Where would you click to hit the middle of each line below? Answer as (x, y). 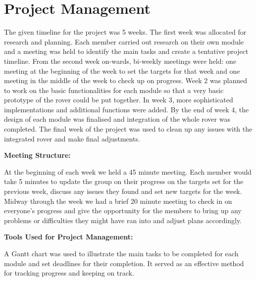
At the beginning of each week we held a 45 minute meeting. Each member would (128, 171)
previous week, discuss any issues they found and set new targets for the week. (123, 191)
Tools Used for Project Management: (69, 237)
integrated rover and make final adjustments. (72, 138)
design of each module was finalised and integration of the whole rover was (117, 119)
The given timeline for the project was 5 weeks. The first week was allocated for (125, 32)
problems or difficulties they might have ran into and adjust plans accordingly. (123, 220)
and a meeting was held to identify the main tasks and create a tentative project (126, 51)
